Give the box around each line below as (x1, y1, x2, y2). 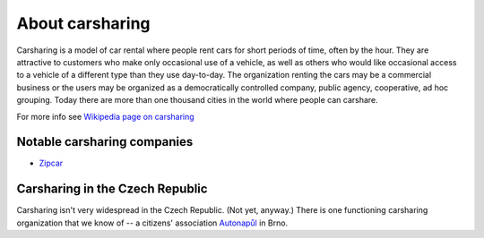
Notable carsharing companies (16, 134, 194, 149)
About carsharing (16, 13, 151, 33)
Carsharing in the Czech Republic (16, 182, 208, 197)
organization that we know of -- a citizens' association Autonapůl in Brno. (16, 217, 289, 228)
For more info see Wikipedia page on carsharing (16, 111, 194, 122)
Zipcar (39, 157, 64, 169)
